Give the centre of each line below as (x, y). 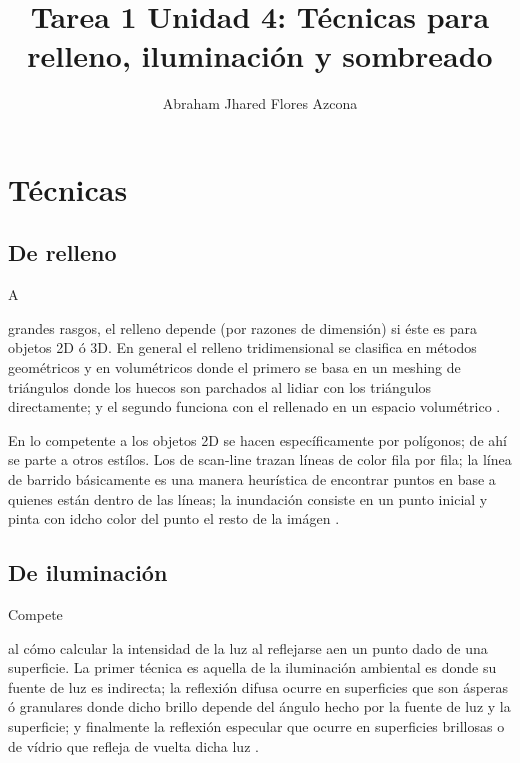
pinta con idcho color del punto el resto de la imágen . (174, 518)
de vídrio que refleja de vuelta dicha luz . (133, 745)
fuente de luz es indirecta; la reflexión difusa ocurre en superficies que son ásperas (258, 686)
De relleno (62, 252)
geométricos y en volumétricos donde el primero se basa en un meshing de (234, 367)
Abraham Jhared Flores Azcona (260, 103)
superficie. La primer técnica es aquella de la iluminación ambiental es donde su (252, 667)
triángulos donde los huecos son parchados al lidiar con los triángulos (220, 386)
